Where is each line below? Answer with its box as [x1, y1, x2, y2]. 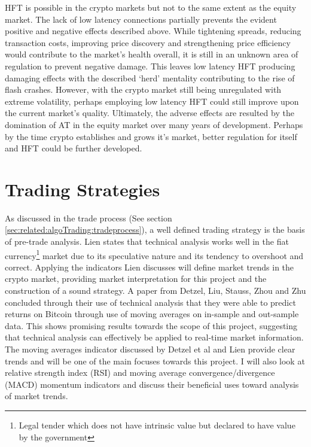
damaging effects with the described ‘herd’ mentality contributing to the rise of [5, 71, 295, 84]
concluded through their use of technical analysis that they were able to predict [5, 296, 296, 308]
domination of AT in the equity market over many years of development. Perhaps [5, 118, 303, 130]
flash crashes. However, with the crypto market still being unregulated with [5, 83, 282, 96]
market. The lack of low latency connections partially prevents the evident [5, 13, 277, 25]
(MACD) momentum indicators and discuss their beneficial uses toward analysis [5, 378, 299, 390]
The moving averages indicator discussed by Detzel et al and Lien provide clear [5, 343, 295, 355]
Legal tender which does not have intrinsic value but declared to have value [19, 419, 295, 431]
